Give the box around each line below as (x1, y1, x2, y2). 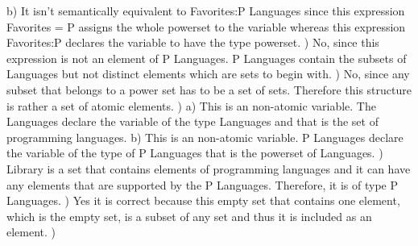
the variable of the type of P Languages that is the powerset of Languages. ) (6, 144, 383, 161)
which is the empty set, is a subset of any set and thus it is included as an (6, 207, 372, 224)
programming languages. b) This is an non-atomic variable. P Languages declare (6, 128, 404, 145)
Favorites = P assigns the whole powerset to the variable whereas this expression (6, 18, 406, 35)
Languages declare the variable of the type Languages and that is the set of (6, 113, 379, 130)
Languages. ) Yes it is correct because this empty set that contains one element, (6, 192, 400, 209)
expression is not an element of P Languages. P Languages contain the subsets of (6, 49, 407, 66)
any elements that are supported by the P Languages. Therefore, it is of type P (6, 176, 398, 193)
